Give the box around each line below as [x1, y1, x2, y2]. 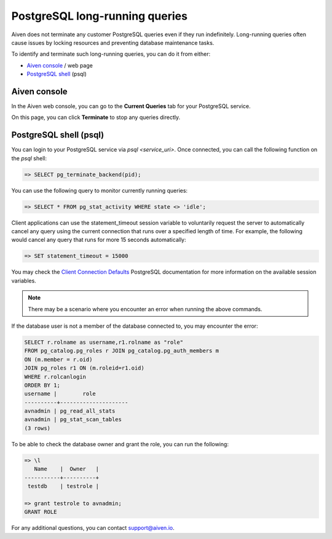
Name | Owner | [34, 465, 100, 473]
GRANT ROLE [24, 508, 57, 516]
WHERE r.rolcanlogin [24, 373, 86, 380]
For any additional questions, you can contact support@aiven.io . [11, 524, 175, 532]
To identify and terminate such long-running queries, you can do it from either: [11, 50, 211, 58]
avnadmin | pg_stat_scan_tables [24, 416, 122, 423]
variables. [11, 277, 36, 284]
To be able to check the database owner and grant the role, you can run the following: [11, 440, 229, 448]
